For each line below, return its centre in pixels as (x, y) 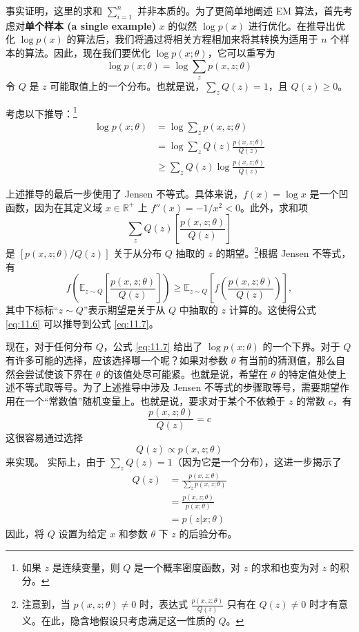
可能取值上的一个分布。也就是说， (127, 85)
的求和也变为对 (285, 567)
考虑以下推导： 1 (41, 112)
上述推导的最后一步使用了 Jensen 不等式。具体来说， (125, 194)
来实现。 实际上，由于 (56, 461)
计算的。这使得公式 (272, 310)
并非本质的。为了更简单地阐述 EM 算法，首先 (240, 10)
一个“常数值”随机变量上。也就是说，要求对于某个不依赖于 (155, 400)
